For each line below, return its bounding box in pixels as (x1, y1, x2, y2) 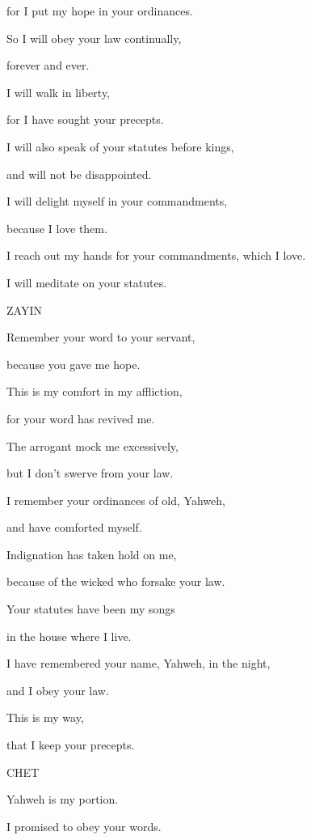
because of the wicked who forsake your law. (6, 573, 225, 590)
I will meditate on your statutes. (6, 274, 167, 291)
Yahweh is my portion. (6, 791, 119, 808)
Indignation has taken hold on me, (6, 545, 177, 562)
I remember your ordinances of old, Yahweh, (6, 491, 225, 508)
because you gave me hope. (6, 355, 141, 372)
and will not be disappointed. (6, 165, 152, 182)
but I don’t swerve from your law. (6, 465, 174, 482)
